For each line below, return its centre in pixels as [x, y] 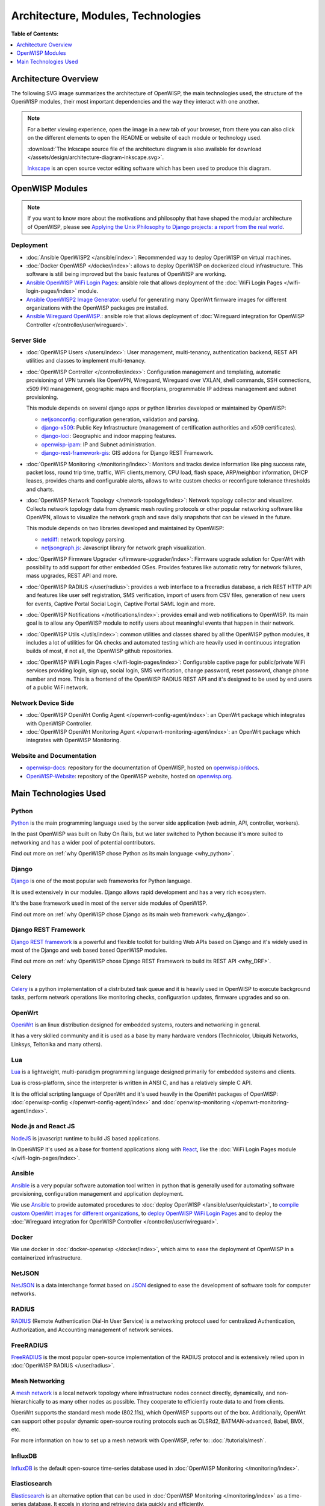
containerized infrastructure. [47, 1258]
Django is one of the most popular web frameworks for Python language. [101, 881]
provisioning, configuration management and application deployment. [97, 1194]
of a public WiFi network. [57, 687]
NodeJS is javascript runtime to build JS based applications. [86, 1138]
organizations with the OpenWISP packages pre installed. [97, 308]
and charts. [40, 489]
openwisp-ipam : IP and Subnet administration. [99, 444]
